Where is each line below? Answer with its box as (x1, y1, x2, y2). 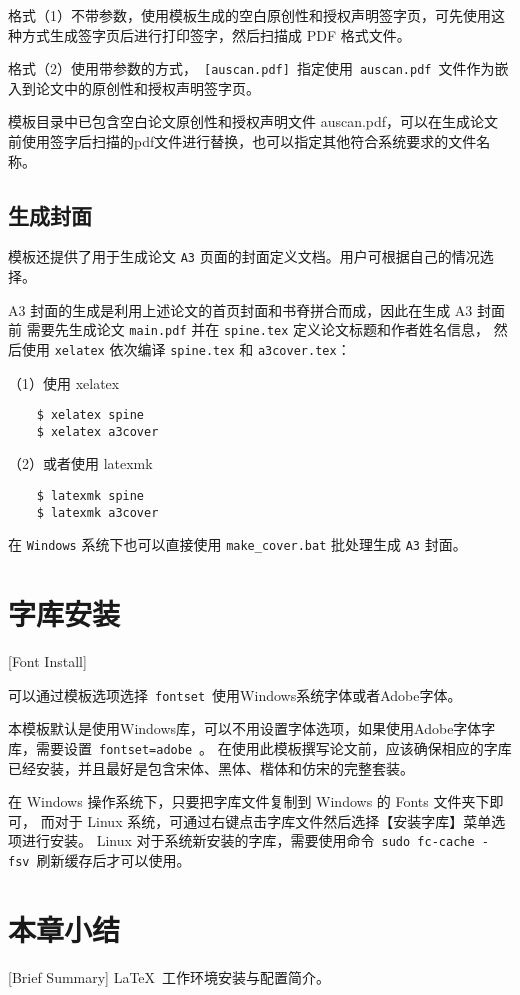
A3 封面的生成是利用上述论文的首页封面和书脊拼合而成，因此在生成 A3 (8, 299, 473, 320)
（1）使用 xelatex (8, 372, 120, 393)
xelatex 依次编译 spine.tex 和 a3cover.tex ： (54, 338, 351, 359)
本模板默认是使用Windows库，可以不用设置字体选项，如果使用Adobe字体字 (8, 718, 496, 739)
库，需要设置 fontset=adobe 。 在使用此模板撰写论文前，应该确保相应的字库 (8, 738, 512, 759)
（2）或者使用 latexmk (8, 453, 153, 474)
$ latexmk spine (36, 489, 145, 504)
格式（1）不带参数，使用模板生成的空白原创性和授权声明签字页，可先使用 (8, 5, 491, 25)
